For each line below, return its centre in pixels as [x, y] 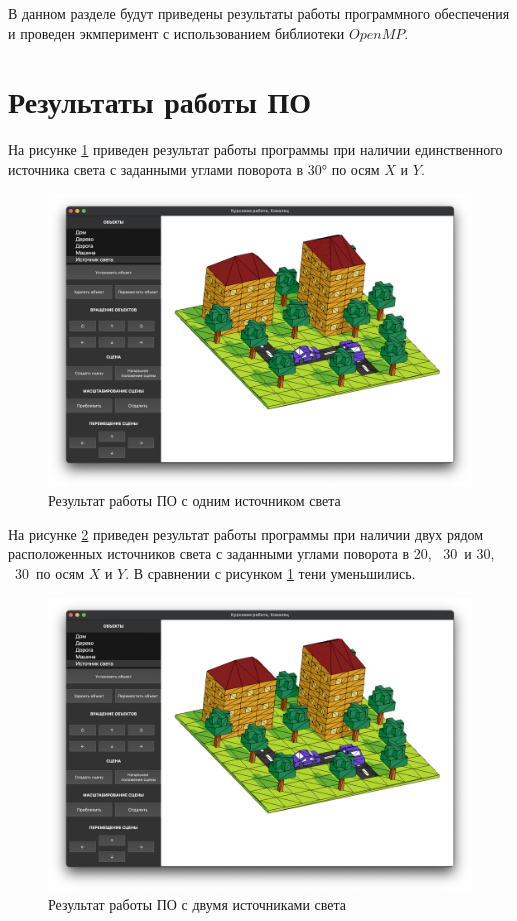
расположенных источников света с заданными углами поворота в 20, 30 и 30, [251, 553]
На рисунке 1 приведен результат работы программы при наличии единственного [255, 149]
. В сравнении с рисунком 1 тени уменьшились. [270, 573]
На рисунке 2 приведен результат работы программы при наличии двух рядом [246, 533]
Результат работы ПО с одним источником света [194, 500]
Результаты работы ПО [160, 101]
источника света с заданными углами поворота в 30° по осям [194, 168]
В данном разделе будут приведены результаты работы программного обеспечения [259, 13]
